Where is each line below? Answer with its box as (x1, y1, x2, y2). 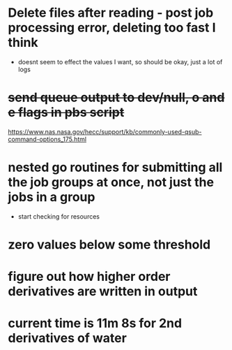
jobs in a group (8, 189, 95, 205)
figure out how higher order (8, 269, 171, 284)
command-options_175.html (8, 135, 86, 143)
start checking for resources (17, 212, 100, 221)
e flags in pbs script (8, 105, 125, 120)
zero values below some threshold (8, 237, 211, 252)
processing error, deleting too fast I (8, 20, 216, 36)
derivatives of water (8, 330, 127, 347)
